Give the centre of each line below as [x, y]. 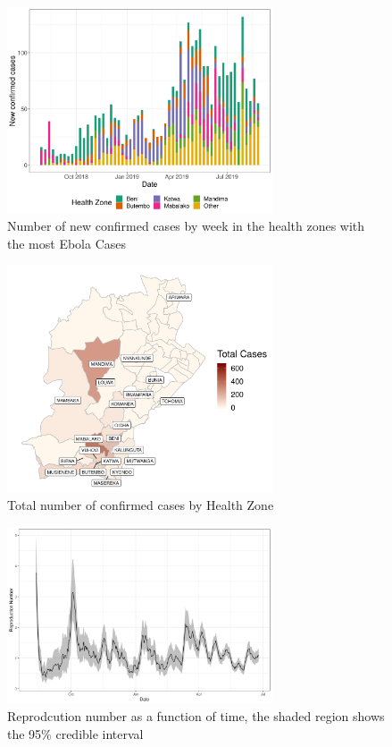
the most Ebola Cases [67, 243]
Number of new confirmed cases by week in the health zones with [186, 226]
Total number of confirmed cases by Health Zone [141, 505]
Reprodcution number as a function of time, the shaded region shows [196, 716]
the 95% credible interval [75, 733]
